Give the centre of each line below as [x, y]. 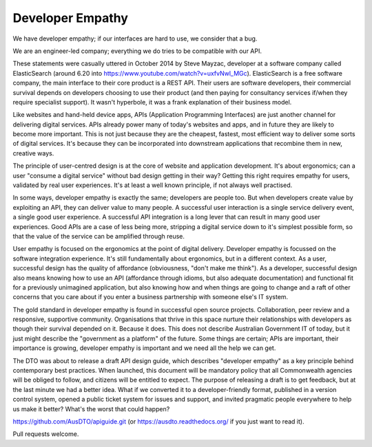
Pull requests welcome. [46, 434]
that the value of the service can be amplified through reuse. [99, 236]
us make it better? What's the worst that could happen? [91, 408]
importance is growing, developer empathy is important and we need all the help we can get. [144, 348]
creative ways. [33, 153]
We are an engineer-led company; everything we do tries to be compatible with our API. [137, 51]
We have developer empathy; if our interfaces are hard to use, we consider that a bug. [135, 39]
